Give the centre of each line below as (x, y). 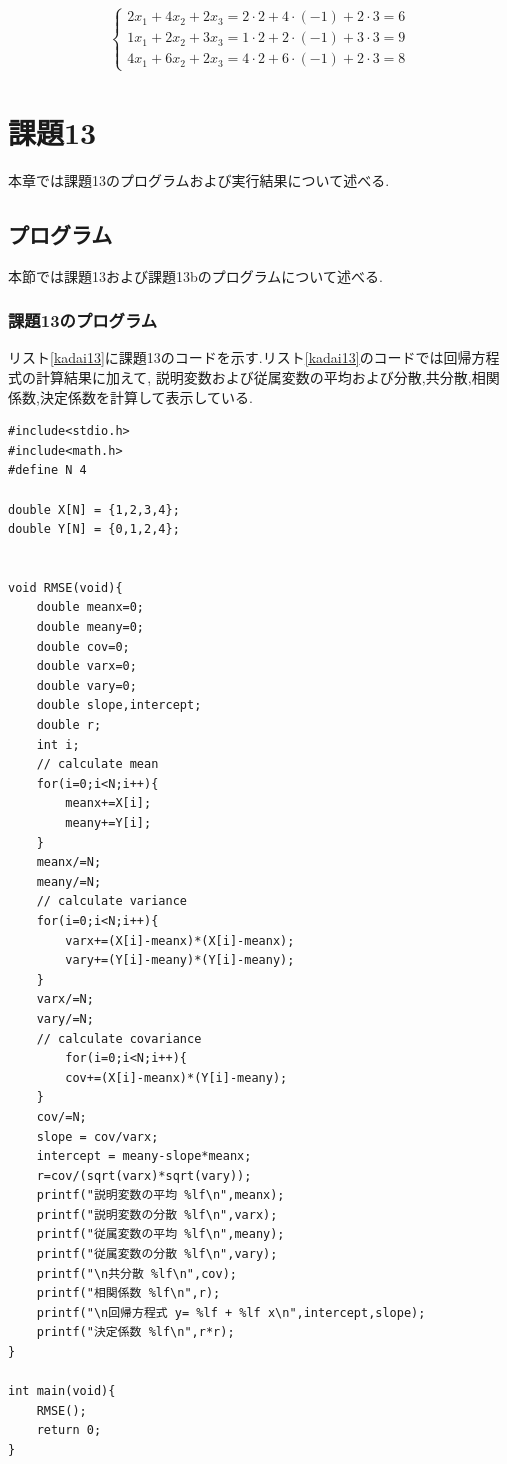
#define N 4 (47, 470)
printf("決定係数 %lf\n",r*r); (135, 1332)
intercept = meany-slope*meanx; (144, 1156)
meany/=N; (69, 881)
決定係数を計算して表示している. (146, 396)
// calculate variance (111, 901)
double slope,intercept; (119, 705)
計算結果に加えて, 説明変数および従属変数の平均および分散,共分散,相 (260, 376)
